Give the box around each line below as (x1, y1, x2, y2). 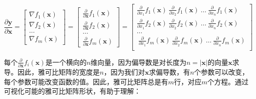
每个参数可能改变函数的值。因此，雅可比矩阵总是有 (4, 76, 168, 86)
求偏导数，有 (149, 67, 190, 77)
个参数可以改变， (194, 67, 249, 77)
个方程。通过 (207, 76, 249, 86)
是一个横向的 (45, 57, 87, 67)
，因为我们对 (104, 67, 145, 77)
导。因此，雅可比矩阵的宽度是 (4, 67, 100, 77)
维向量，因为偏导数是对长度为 (90, 57, 187, 67)
